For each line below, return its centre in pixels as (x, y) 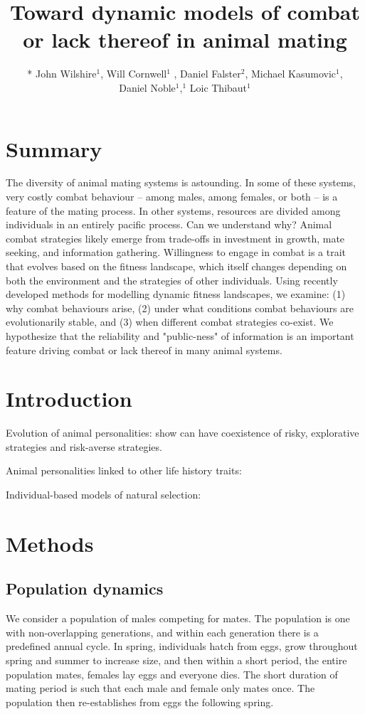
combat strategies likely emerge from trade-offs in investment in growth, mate (175, 238)
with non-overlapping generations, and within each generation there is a (162, 632)
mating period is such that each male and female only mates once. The (160, 688)
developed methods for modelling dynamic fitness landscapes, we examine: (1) (176, 294)
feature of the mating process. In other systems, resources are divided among (173, 210)
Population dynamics (85, 588)
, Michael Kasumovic (291, 74)
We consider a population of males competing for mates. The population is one (178, 618)
